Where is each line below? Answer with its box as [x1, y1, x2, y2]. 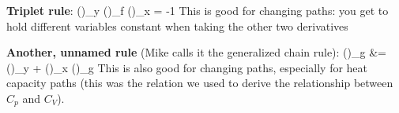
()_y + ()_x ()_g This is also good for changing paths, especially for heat [6, 59, 368, 75]
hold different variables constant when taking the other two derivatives [6, 17, 348, 34]
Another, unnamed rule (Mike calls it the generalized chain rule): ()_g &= [6, 44, 386, 60]
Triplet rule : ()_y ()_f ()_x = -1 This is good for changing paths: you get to [6, 2, 389, 18]
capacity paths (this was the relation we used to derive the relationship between [6, 75, 393, 91]
